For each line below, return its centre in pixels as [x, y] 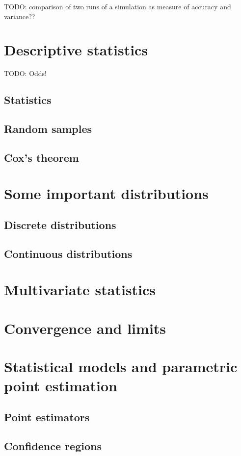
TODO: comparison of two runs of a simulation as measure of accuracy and [118, 6]
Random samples [48, 129]
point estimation [61, 386]
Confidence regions [53, 445]
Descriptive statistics [76, 50]
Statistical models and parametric [121, 367]
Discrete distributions [60, 225]
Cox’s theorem [41, 157]
